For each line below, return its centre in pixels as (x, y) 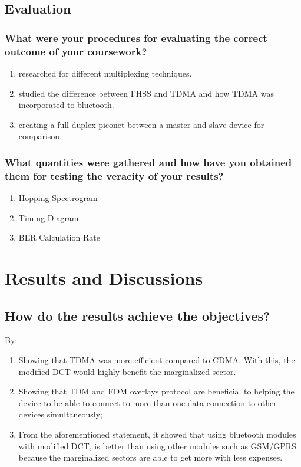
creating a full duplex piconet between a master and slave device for (141, 124)
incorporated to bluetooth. (66, 105)
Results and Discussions (104, 278)
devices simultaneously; (60, 414)
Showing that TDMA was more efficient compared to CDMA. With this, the (157, 359)
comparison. (40, 136)
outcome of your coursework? (76, 51)
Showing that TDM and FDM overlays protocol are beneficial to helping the (156, 391)
